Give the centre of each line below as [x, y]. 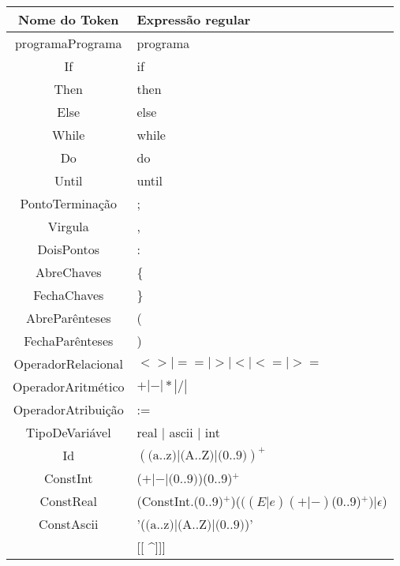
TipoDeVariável [68, 432]
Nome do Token [69, 19]
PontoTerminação [68, 203]
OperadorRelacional [69, 364]
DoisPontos [68, 249]
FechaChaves [69, 295]
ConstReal [68, 501]
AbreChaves [68, 272]
